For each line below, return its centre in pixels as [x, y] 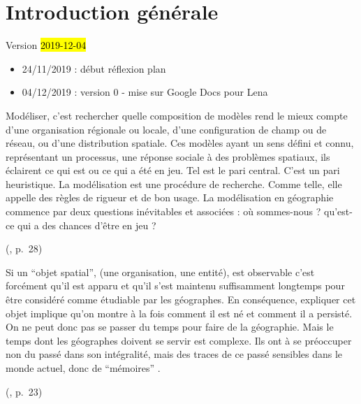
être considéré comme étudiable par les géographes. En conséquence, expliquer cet [181, 300]
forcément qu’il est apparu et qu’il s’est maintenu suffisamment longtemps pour [175, 286]
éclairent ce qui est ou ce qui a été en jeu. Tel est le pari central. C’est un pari [173, 170]
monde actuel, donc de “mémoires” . [83, 368]
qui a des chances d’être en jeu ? [87, 225]
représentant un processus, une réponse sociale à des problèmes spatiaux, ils [168, 156]
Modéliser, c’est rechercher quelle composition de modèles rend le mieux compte [177, 115]
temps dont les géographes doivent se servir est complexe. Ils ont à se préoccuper [179, 340]
